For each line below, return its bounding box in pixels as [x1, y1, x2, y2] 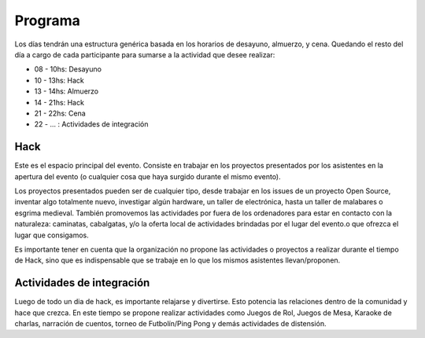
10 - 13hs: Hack [34, 75, 84, 85]
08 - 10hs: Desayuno [34, 64, 102, 74]
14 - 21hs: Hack [34, 97, 84, 107]
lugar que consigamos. [14, 230, 90, 240]
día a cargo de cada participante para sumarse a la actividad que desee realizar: [14, 50, 275, 59]
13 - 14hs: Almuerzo [34, 86, 98, 96]
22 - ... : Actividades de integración [34, 119, 149, 129]
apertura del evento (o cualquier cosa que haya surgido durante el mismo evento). [14, 171, 281, 181]
